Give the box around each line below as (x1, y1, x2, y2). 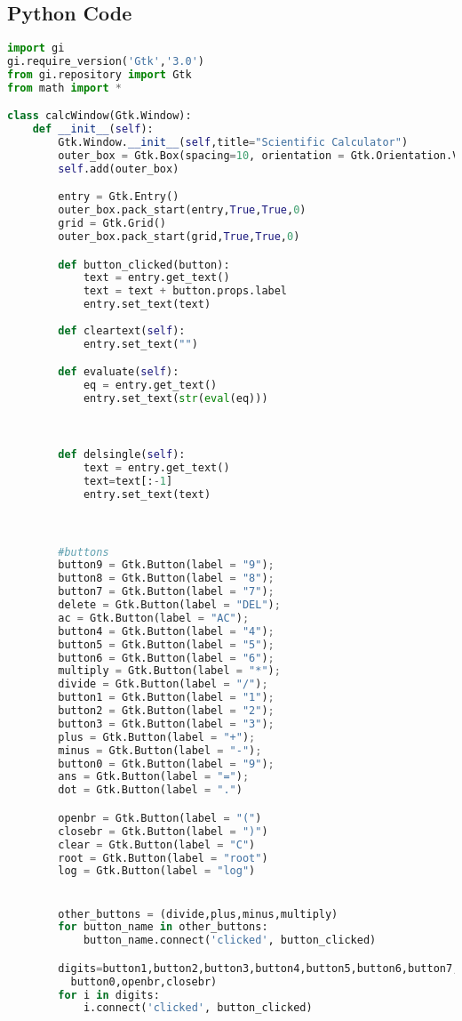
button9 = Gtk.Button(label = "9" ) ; (58, 559, 275, 572)
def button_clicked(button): (58, 258, 230, 271)
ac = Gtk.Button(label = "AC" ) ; (58, 611, 250, 624)
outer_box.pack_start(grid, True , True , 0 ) (58, 230, 300, 244)
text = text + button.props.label (83, 285, 288, 298)
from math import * (7, 81, 122, 94)
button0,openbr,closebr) (70, 975, 218, 988)
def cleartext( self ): (58, 324, 186, 337)
